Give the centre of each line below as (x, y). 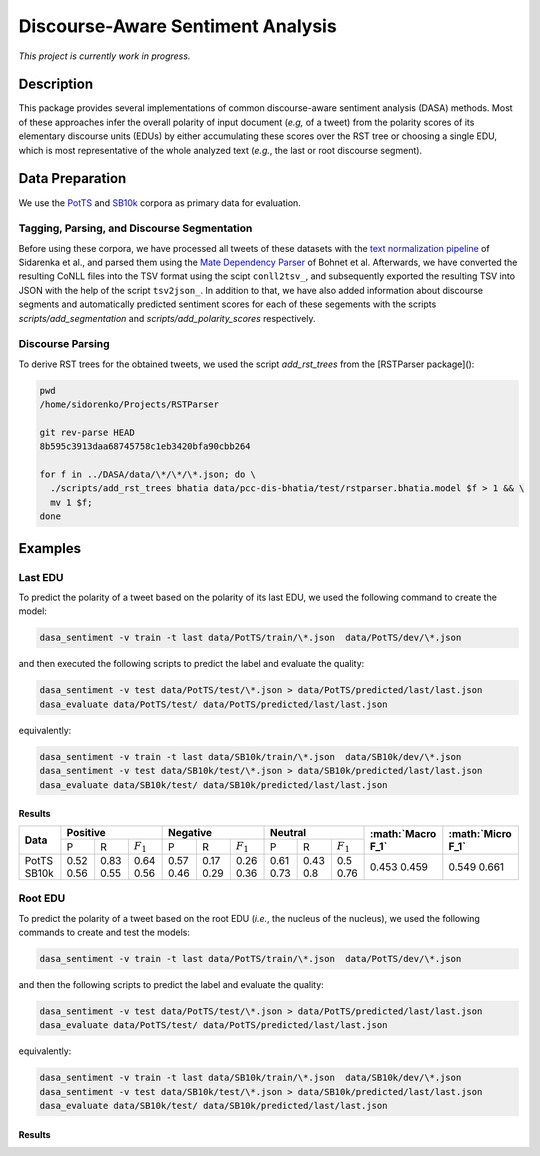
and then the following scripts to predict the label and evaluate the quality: (171, 984)
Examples (50, 548)
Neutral (288, 833)
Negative (190, 833)
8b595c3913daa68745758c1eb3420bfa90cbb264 (145, 446)
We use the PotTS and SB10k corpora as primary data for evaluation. (160, 202)
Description (56, 84)
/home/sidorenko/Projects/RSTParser (129, 404)
